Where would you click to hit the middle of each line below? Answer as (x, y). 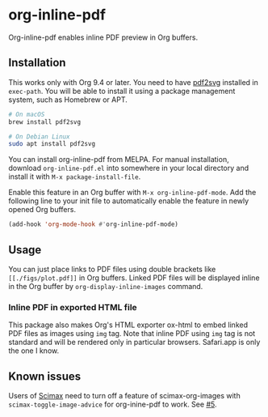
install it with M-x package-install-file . (75, 177)
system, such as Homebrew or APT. (68, 100)
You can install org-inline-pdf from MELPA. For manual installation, (119, 160)
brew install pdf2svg (45, 122)
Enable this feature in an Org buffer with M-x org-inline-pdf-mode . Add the (132, 193)
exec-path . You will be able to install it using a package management (122, 91)
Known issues (45, 376)
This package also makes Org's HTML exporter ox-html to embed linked (128, 325)
